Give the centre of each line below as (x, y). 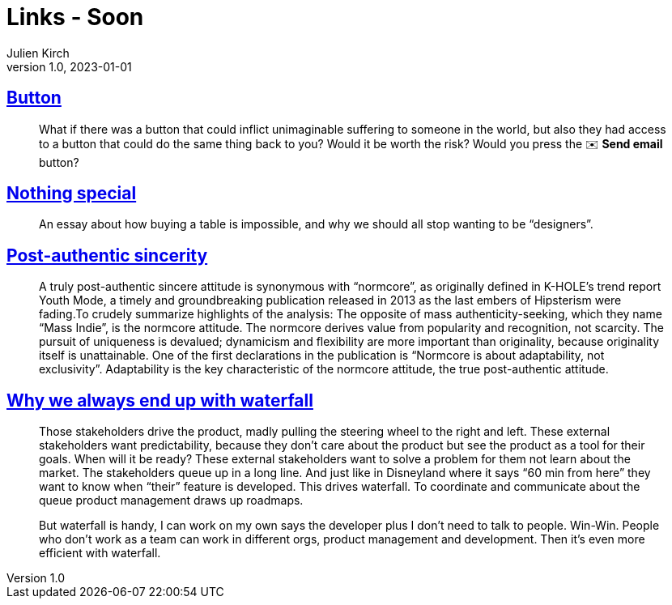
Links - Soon (75, 17)
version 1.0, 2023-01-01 (69, 66)
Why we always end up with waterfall (160, 400)
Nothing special (72, 194)
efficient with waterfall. (100, 553)
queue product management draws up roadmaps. (171, 501)
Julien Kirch (38, 53)
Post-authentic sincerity (107, 255)
